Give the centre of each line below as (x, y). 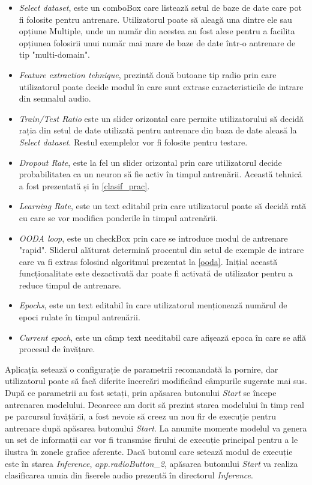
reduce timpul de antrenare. (70, 285)
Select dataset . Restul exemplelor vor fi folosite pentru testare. (133, 142)
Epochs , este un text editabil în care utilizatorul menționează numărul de (153, 305)
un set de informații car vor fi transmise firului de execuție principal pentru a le (151, 440)
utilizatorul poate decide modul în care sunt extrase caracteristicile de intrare (161, 86)
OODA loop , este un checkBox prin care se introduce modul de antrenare (153, 238)
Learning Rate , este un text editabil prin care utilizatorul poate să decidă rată (163, 206)
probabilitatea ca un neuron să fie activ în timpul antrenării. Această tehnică (160, 174)
